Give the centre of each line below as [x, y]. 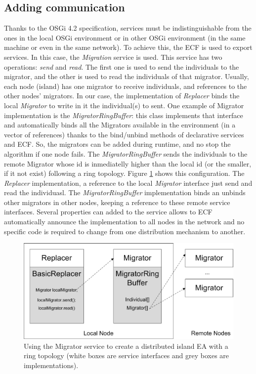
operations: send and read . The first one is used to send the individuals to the [122, 66]
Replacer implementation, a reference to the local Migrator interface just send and [128, 183]
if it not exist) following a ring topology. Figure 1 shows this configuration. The [124, 173]
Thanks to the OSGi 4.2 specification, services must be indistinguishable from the [128, 28]
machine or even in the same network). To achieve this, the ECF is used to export [128, 47]
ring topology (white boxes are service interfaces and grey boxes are [127, 355]
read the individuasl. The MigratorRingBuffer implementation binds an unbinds [125, 192]
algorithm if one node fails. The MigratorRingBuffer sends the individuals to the [126, 153]
